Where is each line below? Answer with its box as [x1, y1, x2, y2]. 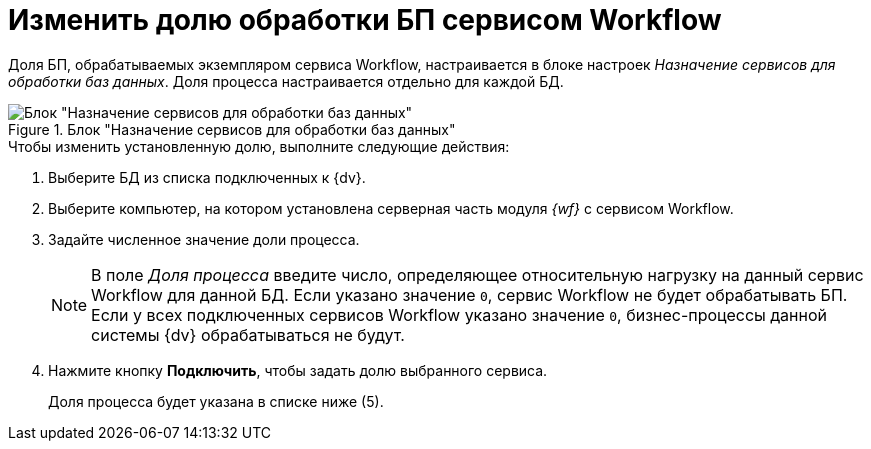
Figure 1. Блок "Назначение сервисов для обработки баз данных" [8, 120, 456, 138]
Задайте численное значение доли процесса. [48, 230, 360, 248]
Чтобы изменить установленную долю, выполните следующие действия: [8, 137, 510, 155]
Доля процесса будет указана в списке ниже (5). [48, 392, 384, 410]
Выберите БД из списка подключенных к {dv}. [48, 168, 366, 186]
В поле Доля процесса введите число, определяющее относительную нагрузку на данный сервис [91, 264, 864, 285]
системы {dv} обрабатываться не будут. [91, 324, 405, 345]
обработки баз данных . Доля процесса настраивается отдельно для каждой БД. [8, 72, 564, 90]
